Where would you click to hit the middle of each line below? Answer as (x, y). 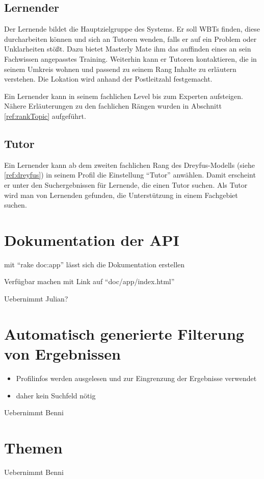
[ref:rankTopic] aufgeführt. (45, 116)
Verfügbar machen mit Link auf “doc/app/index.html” (89, 281)
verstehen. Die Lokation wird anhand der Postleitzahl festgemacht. (108, 79)
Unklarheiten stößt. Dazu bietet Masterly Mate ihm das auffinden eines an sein (128, 49)
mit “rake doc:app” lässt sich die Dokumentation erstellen (95, 264)
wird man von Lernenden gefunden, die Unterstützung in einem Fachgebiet (121, 195)
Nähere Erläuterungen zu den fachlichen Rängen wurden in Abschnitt (113, 106)
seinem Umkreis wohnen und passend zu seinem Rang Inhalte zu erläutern (120, 69)
